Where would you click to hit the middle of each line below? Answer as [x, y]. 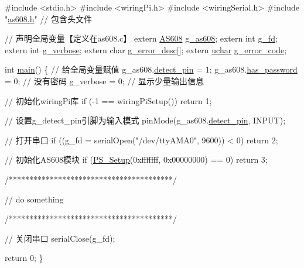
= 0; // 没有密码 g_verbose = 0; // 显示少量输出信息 [104, 80]
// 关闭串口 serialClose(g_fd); [60, 238]
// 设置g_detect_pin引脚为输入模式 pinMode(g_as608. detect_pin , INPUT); [145, 120]
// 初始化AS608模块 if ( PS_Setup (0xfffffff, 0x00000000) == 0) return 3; [136, 159]
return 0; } [24, 258]
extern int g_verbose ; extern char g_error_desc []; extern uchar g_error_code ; [146, 49]
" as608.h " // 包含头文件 [49, 18]
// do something [34, 199]
